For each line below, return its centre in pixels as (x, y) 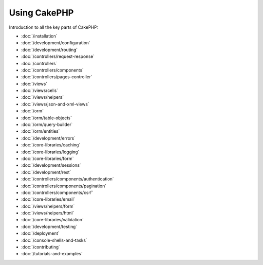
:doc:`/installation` (39, 36)
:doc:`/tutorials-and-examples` (52, 254)
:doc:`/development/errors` (48, 138)
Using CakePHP (41, 13)
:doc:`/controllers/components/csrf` (57, 193)
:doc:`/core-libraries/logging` (50, 152)
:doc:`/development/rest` (46, 172)
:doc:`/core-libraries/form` (47, 159)
